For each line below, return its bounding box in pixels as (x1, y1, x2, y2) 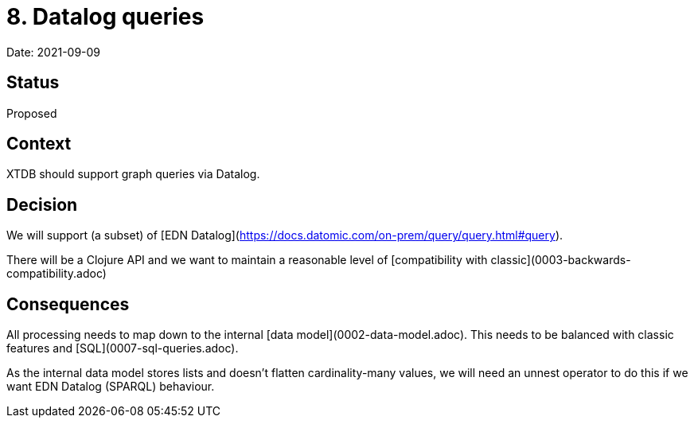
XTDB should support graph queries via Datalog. (6, 167, 260, 181)
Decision (6, 194, 78, 215)
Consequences (6, 294, 130, 314)
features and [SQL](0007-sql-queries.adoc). (6, 341, 239, 356)
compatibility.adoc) (6, 266, 107, 281)
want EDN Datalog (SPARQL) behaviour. (6, 379, 215, 394)
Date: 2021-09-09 (6, 45, 101, 59)
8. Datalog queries (6, 3, 205, 30)
